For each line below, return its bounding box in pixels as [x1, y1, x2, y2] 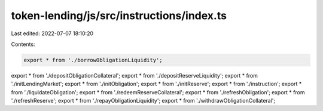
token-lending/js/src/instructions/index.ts [11, 9, 227, 22]
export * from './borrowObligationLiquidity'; [23, 57, 163, 63]
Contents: [11, 41, 35, 48]
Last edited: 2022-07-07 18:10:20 [11, 30, 94, 37]
